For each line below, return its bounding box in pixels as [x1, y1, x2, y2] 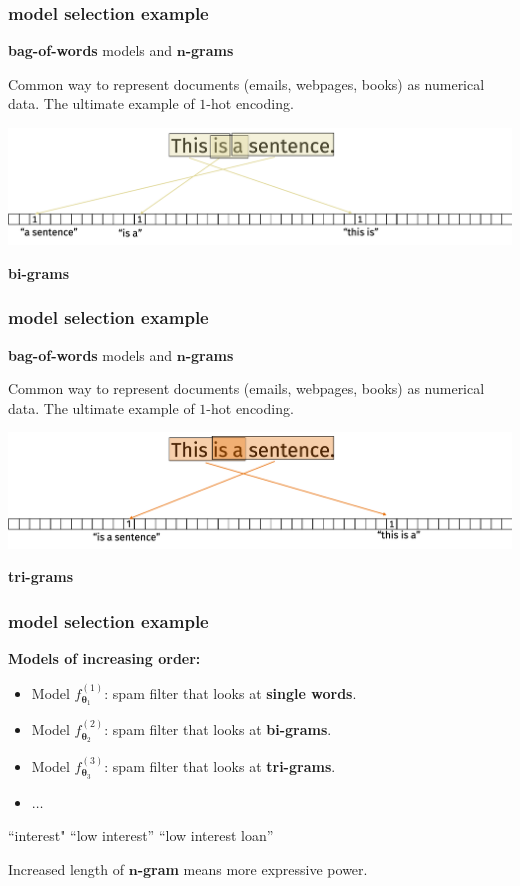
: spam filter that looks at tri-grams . [104, 755, 336, 776]
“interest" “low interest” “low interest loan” [8, 825, 274, 846]
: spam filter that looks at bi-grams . [104, 719, 332, 740]
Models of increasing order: [8, 648, 201, 669]
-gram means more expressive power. [137, 858, 368, 879]
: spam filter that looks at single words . [104, 682, 357, 703]
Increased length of [8, 858, 125, 879]
